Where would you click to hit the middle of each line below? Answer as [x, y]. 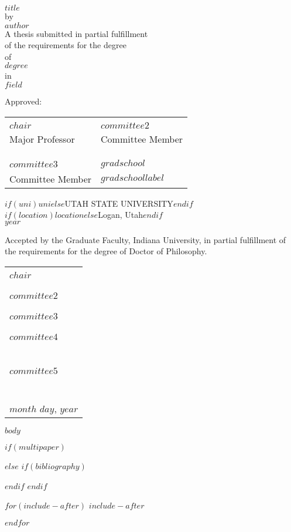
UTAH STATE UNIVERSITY [119, 203]
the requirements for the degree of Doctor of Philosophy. [106, 251]
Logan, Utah [120, 215]
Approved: [23, 101]
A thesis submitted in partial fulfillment [76, 33]
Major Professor [42, 139]
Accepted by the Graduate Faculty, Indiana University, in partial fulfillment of [145, 239]
